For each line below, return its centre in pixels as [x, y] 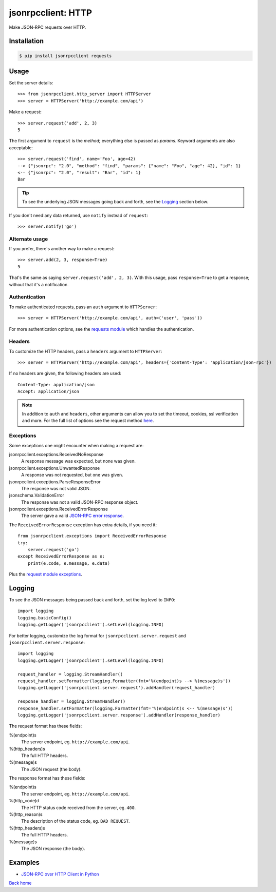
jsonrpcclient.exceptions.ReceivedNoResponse [56, 454]
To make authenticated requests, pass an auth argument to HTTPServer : [83, 307]
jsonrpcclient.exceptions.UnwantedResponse [54, 468]
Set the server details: [31, 83]
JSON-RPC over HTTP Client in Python [60, 874]
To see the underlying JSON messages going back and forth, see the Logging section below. [115, 202]
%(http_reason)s [26, 814]
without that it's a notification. [39, 284]
